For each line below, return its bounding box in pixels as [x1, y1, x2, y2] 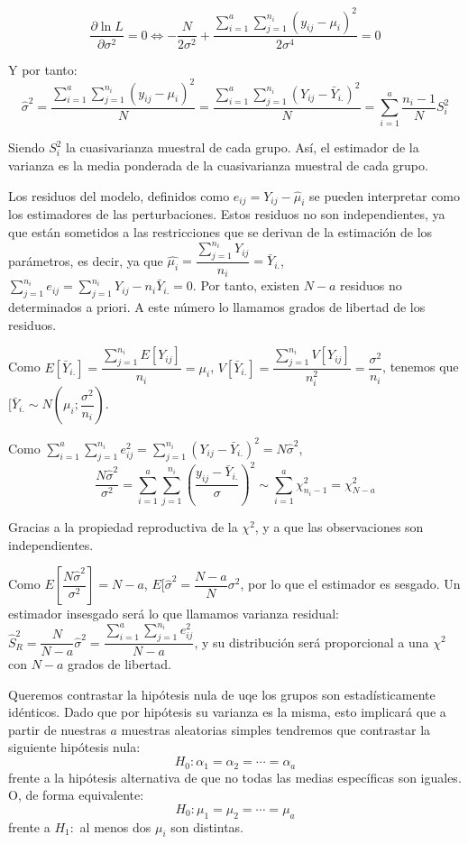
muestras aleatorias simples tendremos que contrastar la [121, 720, 431, 738]
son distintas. [170, 817, 243, 836]
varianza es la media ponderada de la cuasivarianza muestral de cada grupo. [8, 155, 428, 174]
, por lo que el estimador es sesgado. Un [240, 574, 461, 593]
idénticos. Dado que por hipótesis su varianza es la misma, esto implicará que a [8, 702, 446, 721]
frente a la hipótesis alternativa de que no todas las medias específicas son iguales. [8, 767, 462, 786]
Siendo [8, 138, 45, 157]
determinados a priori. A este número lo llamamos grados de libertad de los [8, 298, 426, 316]
